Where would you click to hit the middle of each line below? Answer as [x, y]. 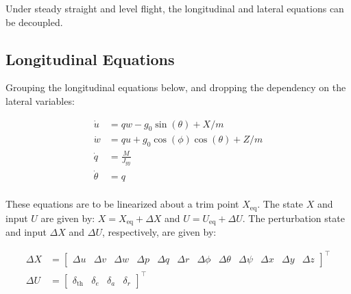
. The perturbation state [293, 218]
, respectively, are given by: [159, 232]
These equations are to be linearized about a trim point [122, 204]
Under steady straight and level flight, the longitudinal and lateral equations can [175, 8]
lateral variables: [40, 100]
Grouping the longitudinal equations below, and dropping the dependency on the [176, 87]
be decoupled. [34, 22]
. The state [280, 204]
